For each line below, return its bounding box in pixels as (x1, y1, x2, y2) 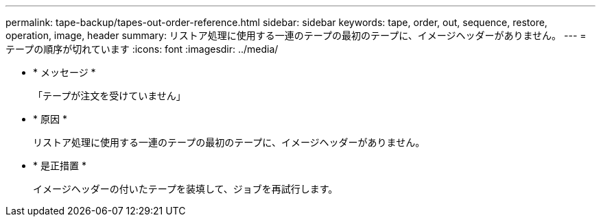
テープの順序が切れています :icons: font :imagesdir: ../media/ (5, 43, 279, 55)
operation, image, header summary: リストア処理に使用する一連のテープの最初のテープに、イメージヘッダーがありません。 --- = (5, 29, 587, 41)
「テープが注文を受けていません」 (33, 90, 186, 101)
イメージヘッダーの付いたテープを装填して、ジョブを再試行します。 (33, 183, 338, 195)
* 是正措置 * (33, 160, 86, 171)
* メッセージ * (33, 66, 96, 78)
